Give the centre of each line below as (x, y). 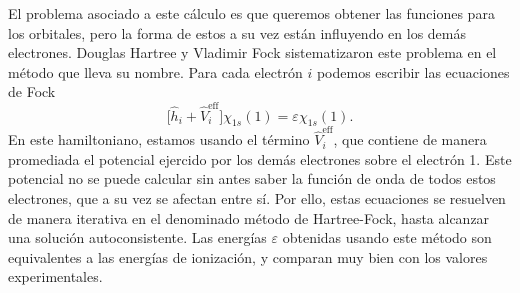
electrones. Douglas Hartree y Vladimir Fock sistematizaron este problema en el (252, 52)
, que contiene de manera (410, 139)
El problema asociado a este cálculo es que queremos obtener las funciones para (251, 13)
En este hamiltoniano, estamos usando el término (159, 139)
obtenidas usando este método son (387, 237)
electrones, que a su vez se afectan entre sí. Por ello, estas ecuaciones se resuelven (257, 197)
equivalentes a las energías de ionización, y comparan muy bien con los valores (248, 256)
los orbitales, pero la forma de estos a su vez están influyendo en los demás (237, 32)
